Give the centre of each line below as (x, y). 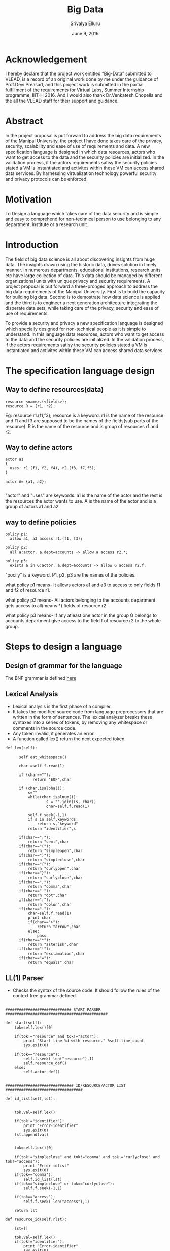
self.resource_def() (45, 1063)
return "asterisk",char (53, 944)
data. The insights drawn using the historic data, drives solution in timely (81, 264)
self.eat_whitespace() (43, 757)
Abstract (24, 121)
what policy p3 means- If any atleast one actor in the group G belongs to (81, 615)
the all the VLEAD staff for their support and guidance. (62, 101)
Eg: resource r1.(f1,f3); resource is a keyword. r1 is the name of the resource (84, 415)
